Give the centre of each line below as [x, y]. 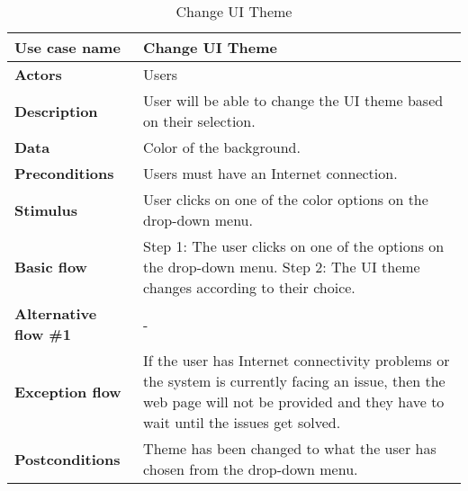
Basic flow [51, 267]
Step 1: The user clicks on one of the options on [294, 246]
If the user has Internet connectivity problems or [297, 360]
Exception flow [68, 391]
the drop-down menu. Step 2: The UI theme [282, 267]
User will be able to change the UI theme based [293, 100]
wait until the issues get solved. [242, 422]
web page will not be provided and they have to [294, 402]
